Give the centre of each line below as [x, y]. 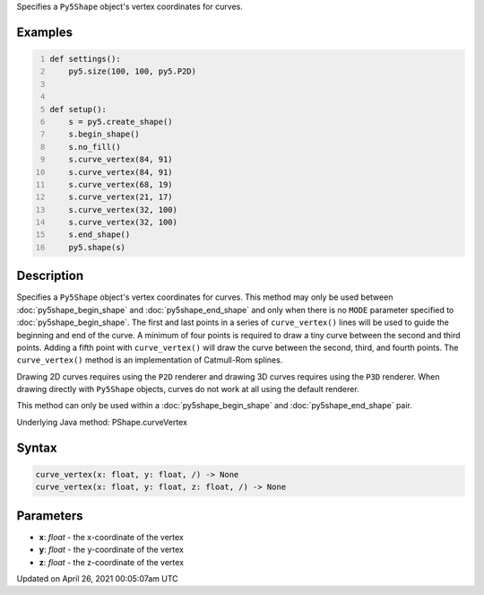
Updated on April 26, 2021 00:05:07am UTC [97, 578]
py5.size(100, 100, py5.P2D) [133, 71]
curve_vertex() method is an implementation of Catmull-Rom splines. [150, 360]
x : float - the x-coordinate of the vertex [111, 537]
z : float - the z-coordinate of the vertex [111, 562]
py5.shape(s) [97, 247]
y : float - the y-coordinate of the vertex [111, 550]
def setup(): [78, 109]
